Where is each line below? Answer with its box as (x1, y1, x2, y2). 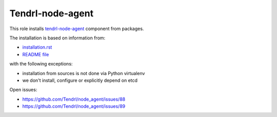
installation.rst (22, 44, 52, 51)
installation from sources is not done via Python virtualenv (22, 70, 145, 76)
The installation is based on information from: (9, 35, 106, 41)
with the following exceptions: (9, 61, 73, 67)
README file (22, 51, 49, 57)
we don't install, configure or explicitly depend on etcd (22, 77, 138, 83)
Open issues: (9, 87, 37, 93)
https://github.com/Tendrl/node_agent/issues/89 (22, 103, 126, 109)
